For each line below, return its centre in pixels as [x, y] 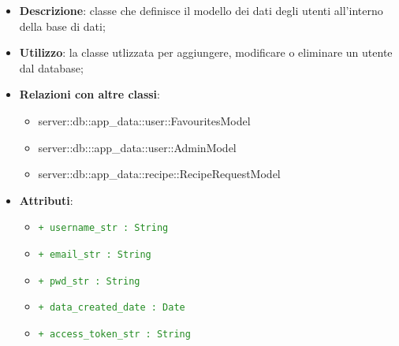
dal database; [51, 67]
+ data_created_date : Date [112, 308]
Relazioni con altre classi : [89, 94]
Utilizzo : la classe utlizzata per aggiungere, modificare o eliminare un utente [206, 52]
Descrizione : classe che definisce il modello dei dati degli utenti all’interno [201, 10]
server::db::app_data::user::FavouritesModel [144, 120]
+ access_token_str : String [114, 334]
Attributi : [46, 200]
